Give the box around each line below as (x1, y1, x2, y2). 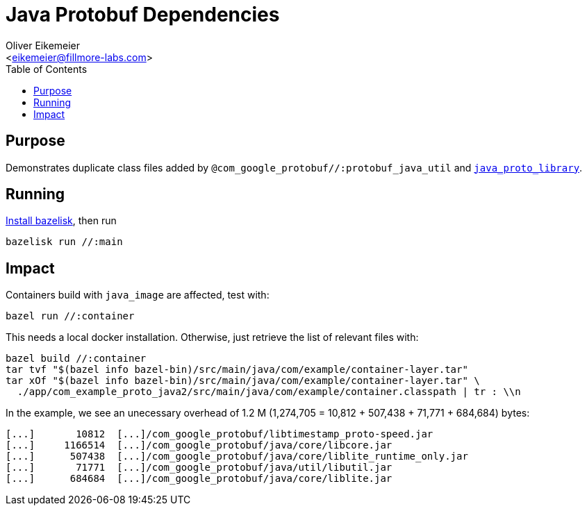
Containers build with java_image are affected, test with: (6, 289, 270, 301)
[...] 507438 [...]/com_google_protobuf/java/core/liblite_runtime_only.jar (6, 451, 468, 462)
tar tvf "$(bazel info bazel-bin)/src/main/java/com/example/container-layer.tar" (6, 364, 468, 376)
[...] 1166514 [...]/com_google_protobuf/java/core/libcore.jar (6, 439, 392, 451)
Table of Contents (6, 62, 88, 75)
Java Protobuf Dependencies (6, 3, 280, 26)
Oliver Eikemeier (6, 39, 81, 51)
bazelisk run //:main (6, 236, 123, 248)
